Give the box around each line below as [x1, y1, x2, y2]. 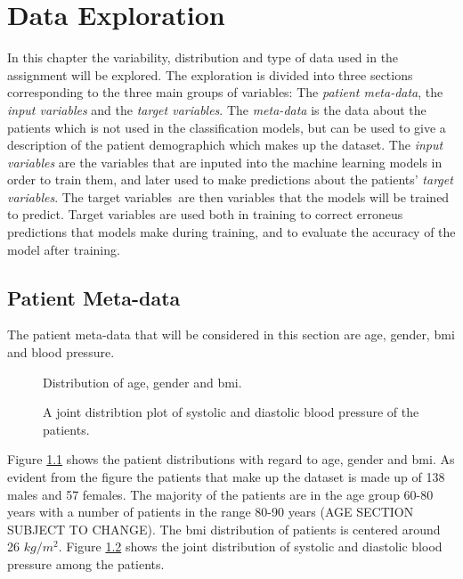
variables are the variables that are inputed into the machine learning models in [7, 152, 443, 171]
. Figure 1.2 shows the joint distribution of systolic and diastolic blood [58, 537, 443, 556]
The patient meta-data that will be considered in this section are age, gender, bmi [7, 325, 455, 344]
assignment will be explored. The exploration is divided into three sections [7, 65, 413, 84]
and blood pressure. [7, 343, 115, 362]
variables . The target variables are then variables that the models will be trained [7, 187, 450, 206]
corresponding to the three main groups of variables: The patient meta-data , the [7, 83, 443, 102]
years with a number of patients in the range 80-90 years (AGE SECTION [7, 502, 414, 521]
